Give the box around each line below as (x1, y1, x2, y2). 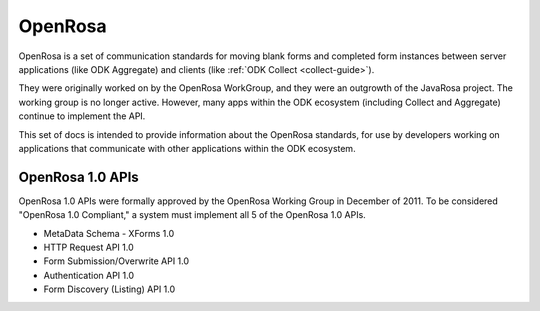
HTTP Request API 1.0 (43, 241, 134, 253)
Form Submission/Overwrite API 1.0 (43, 255, 190, 267)
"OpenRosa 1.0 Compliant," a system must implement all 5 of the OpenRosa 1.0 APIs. (18, 209, 367, 221)
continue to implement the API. (18, 110, 146, 122)
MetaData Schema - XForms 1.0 (43, 227, 175, 239)
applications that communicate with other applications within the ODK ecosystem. (18, 142, 356, 154)
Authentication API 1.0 (43, 269, 135, 281)
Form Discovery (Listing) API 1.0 (43, 283, 176, 295)
